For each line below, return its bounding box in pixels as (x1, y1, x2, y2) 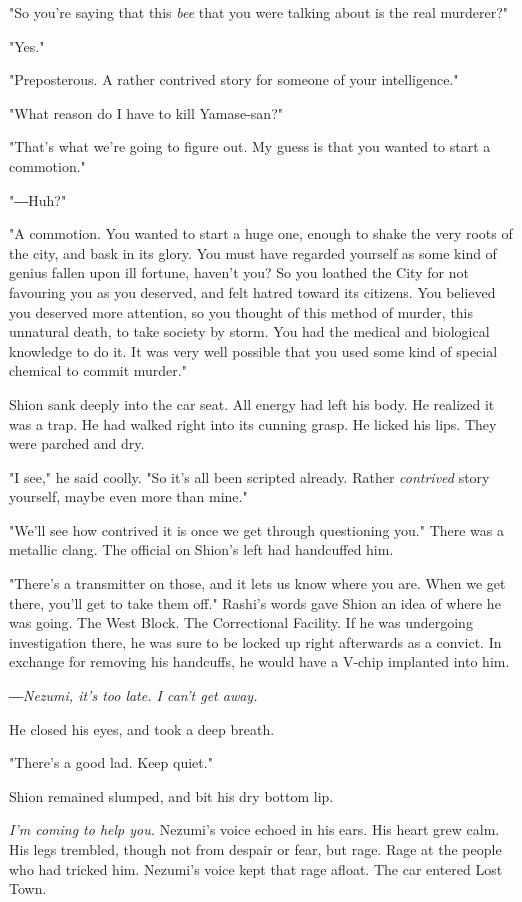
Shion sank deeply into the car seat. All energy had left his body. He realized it (9, 393, 495, 414)
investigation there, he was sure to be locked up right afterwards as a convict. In (9, 631, 502, 652)
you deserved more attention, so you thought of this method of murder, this (9, 301, 474, 322)
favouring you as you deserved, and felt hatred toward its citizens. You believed (9, 281, 496, 302)
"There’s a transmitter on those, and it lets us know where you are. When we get (9, 573, 506, 594)
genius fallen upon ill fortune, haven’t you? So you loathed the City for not (9, 262, 469, 283)
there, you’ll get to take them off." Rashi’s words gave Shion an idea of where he (9, 592, 501, 613)
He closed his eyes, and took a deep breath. (9, 718, 275, 739)
